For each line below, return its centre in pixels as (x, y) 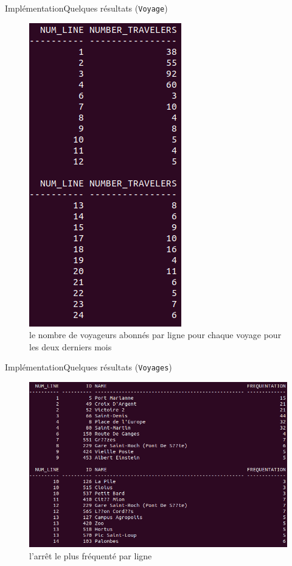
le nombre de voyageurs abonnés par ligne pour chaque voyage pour (155, 335)
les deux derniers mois (71, 346)
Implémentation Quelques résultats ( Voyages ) (89, 367)
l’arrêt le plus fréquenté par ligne (91, 556)
